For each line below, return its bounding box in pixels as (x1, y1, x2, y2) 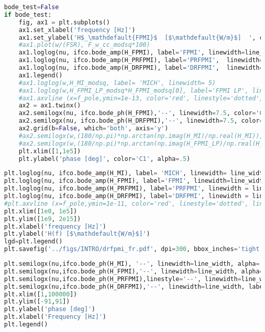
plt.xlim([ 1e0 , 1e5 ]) (4, 207, 77, 215)
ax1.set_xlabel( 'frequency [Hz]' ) (18, 26, 136, 34)
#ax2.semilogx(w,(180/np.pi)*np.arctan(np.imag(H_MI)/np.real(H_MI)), (18, 132, 263, 140)
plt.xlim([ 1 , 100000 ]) (4, 290, 77, 298)
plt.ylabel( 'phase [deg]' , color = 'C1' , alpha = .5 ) (18, 155, 191, 162)
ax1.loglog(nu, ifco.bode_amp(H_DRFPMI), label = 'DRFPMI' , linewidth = (18, 64, 263, 71)
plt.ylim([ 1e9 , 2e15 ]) (4, 215, 81, 223)
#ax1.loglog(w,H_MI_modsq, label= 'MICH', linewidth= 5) (18, 79, 216, 87)
